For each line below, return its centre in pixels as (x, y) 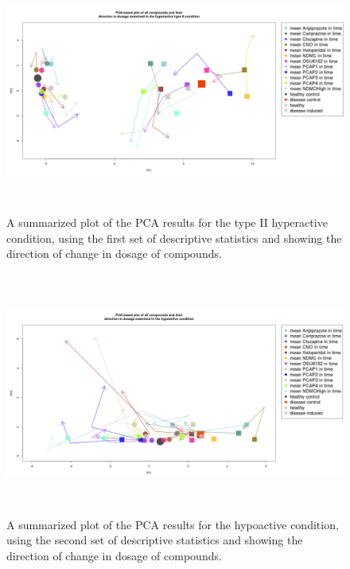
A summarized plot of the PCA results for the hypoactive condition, (173, 524)
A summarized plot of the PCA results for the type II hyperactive (167, 222)
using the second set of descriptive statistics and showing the (155, 540)
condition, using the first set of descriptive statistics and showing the (174, 238)
